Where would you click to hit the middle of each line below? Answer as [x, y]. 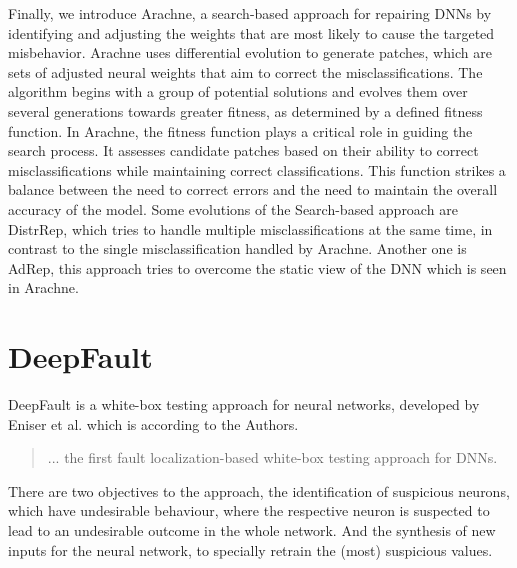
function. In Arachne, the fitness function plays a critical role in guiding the [240, 130]
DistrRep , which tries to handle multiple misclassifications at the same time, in [250, 228]
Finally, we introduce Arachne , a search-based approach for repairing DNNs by [250, 13]
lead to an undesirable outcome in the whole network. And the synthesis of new [252, 530]
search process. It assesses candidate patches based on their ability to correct [243, 150]
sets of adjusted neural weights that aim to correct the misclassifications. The [245, 71]
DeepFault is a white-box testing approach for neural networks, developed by [244, 404]
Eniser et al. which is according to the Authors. [153, 423]
